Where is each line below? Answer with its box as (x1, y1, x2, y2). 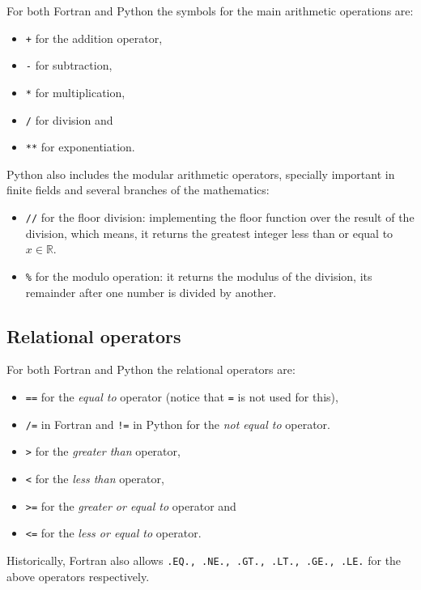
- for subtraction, (25, 57, 113, 74)
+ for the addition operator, (25, 29, 163, 46)
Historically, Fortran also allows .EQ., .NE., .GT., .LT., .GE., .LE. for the (6, 551, 402, 568)
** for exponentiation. (25, 138, 135, 155)
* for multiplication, (25, 83, 125, 100)
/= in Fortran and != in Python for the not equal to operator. (25, 415, 330, 432)
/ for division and (25, 111, 113, 128)
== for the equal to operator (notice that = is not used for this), (25, 388, 338, 405)
